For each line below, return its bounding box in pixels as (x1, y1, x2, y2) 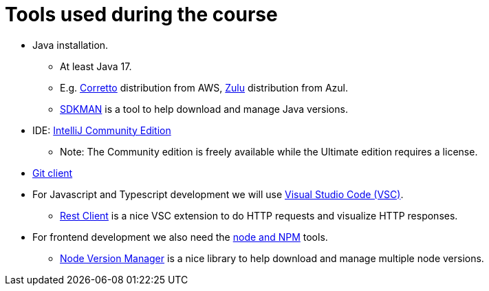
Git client (32, 166, 73, 179)
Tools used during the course (5, 3, 278, 26)
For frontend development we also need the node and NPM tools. (32, 230, 328, 243)
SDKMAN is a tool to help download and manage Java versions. (60, 103, 348, 115)
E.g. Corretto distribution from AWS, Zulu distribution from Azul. (60, 81, 349, 94)
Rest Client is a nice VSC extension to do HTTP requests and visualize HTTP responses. (60, 209, 458, 222)
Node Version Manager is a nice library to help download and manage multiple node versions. (60, 252, 484, 264)
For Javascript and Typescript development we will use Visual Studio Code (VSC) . (32, 188, 404, 200)
